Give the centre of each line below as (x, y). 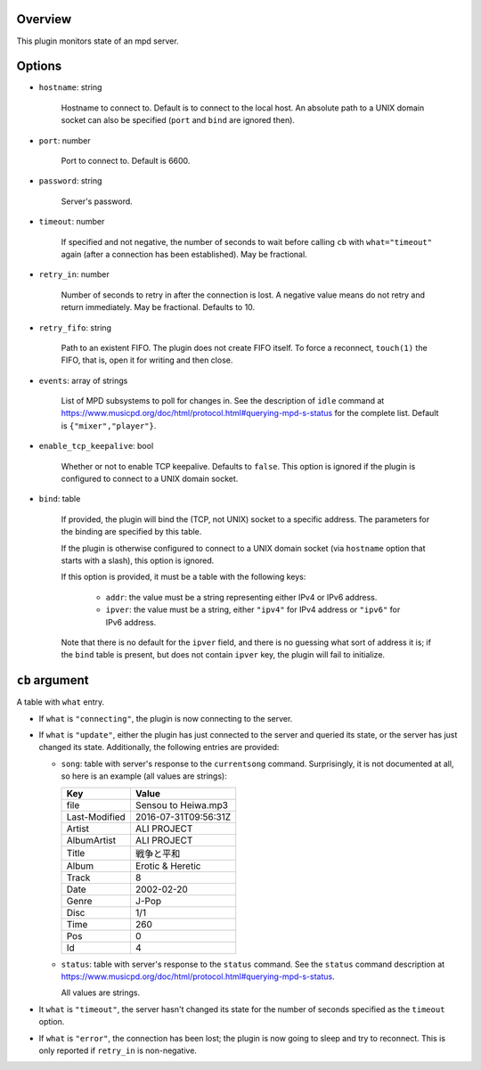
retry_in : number (74, 274)
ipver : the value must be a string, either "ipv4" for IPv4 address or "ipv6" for (253, 609)
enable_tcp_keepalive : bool (96, 446)
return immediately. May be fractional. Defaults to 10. (158, 307)
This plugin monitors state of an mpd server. (98, 41)
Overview (44, 19)
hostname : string (70, 87)
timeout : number (72, 222)
